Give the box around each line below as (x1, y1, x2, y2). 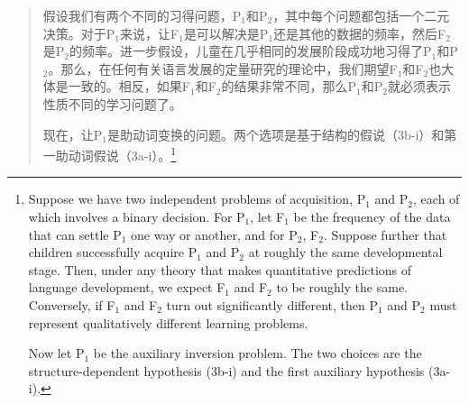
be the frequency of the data (293, 207, 451, 225)
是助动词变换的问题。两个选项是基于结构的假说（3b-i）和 (107, 124, 445, 143)
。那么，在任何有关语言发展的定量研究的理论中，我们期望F (48, 59, 398, 78)
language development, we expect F (28, 278, 225, 297)
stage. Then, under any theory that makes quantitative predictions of (28, 260, 412, 279)
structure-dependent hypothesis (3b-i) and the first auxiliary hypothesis (28, 361, 425, 380)
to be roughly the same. (276, 278, 409, 297)
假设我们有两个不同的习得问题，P (42, 6, 242, 24)
